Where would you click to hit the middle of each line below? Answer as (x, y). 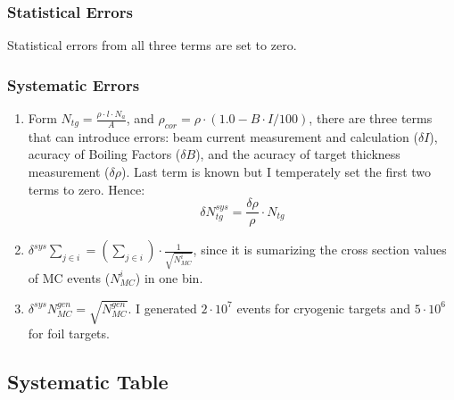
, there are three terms (371, 118)
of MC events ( (69, 277)
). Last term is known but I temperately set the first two (276, 172)
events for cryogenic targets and (324, 308)
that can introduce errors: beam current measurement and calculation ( (223, 136)
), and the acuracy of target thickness (298, 154)
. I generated (162, 308)
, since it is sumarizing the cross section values (320, 250)
